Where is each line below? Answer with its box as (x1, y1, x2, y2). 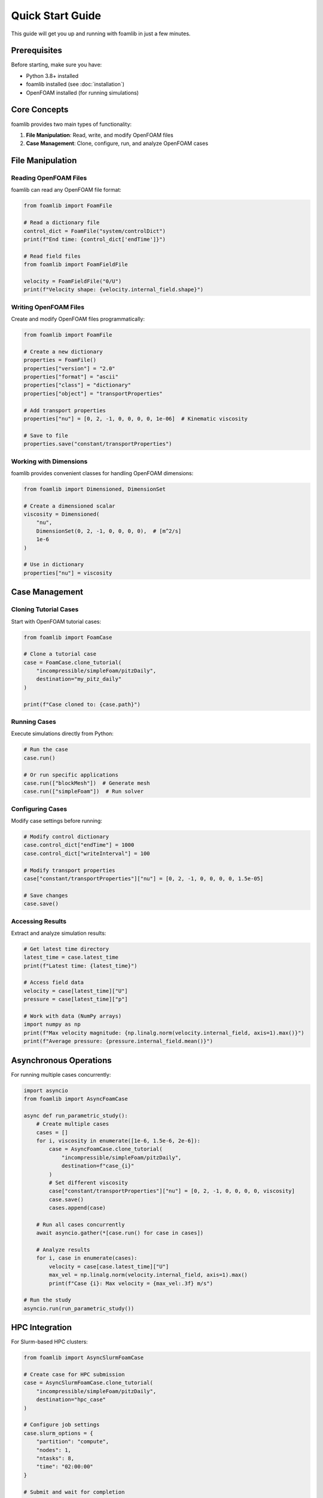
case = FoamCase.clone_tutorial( (23, 659, 122, 666)
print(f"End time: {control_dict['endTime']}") (23, 236, 166, 243)
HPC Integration (11, 1322, 72, 1333)
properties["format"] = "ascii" (23, 373, 119, 380)
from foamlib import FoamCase (23, 634, 112, 641)
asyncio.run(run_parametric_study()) (23, 1305, 135, 1312)
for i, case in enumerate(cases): (36, 1255, 138, 1261)
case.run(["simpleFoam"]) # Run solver (23, 788, 144, 795)
